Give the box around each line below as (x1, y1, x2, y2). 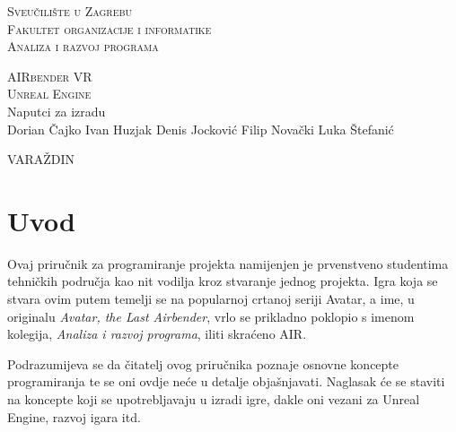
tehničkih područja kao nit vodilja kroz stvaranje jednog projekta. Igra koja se (7, 272, 438, 290)
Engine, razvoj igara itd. (7, 407, 141, 426)
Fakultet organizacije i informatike (7, 19, 212, 38)
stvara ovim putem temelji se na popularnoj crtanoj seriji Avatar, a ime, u (7, 289, 415, 308)
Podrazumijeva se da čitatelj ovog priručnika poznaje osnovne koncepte (7, 354, 399, 373)
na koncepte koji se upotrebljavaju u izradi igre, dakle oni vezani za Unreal (7, 390, 420, 409)
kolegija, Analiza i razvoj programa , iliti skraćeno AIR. (7, 324, 307, 343)
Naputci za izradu (7, 101, 106, 120)
